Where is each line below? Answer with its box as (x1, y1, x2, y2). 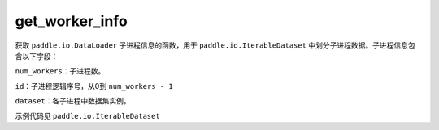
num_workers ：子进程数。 (15, 66, 106, 76)
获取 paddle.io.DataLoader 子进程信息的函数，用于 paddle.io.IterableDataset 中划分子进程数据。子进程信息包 (15, 40, 416, 50)
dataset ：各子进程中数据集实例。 (15, 96, 132, 106)
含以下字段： (15, 51, 59, 61)
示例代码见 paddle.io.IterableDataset (15, 111, 160, 120)
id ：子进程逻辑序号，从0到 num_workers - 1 (15, 81, 174, 90)
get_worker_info (15, 12, 128, 30)
